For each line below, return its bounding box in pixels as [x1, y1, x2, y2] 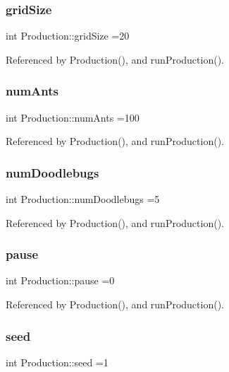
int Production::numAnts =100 [6, 110, 140, 124]
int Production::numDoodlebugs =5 [6, 192, 160, 207]
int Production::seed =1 [6, 354, 109, 369]
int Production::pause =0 [6, 273, 115, 288]
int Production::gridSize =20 [6, 28, 130, 43]
